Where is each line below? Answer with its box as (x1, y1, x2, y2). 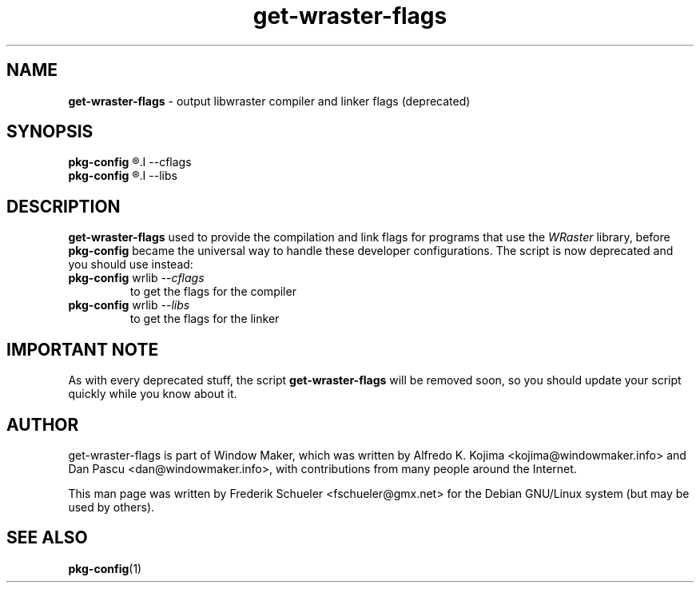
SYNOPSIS (6, 121, 93, 142)
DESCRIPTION (6, 196, 121, 217)
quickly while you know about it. (68, 387, 237, 401)
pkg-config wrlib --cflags (68, 271, 205, 285)
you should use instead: (68, 257, 193, 272)
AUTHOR (6, 414, 79, 435)
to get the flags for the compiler (129, 285, 296, 299)
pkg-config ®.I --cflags (68, 155, 192, 169)
